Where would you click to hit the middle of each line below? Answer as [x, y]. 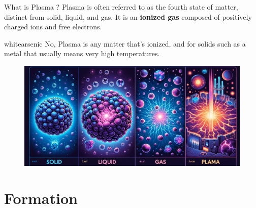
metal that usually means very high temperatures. [82, 53]
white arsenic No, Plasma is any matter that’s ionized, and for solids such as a [125, 43]
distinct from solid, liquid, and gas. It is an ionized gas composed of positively [128, 16]
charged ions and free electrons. [53, 27]
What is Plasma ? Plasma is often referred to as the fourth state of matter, [121, 7]
